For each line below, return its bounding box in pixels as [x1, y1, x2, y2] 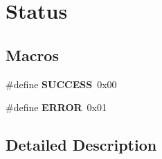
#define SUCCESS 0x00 [6, 76, 117, 91]
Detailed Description [6, 134, 157, 156]
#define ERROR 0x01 [6, 100, 107, 115]
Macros [6, 44, 59, 65]
